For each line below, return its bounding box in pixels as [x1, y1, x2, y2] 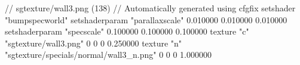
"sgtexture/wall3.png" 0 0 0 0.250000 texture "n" [5, 36, 182, 49]
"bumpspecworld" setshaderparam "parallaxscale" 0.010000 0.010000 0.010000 [5, 13, 287, 26]
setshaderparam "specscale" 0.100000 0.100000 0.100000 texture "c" [5, 25, 249, 38]
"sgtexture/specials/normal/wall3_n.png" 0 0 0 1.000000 [5, 48, 212, 61]
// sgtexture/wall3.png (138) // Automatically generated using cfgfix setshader [5, 2, 296, 14]
